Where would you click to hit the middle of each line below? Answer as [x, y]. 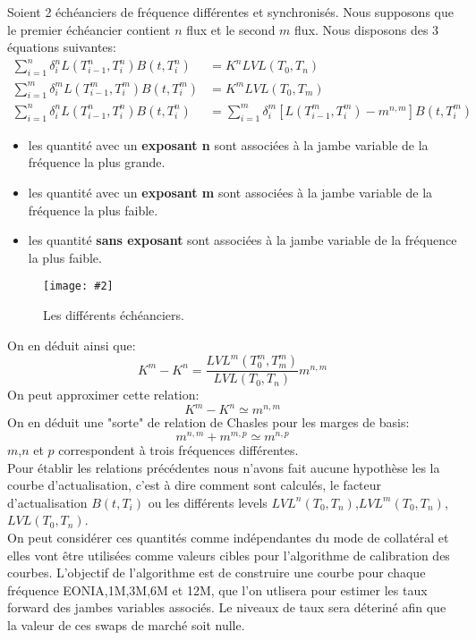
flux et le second [231, 29]
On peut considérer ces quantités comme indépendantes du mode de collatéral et [228, 537]
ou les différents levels [208, 502]
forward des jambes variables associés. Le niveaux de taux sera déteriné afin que [227, 607]
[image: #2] [78, 286]
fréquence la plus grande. [97, 162]
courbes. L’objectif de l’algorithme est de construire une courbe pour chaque [217, 573]
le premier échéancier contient [89, 29]
